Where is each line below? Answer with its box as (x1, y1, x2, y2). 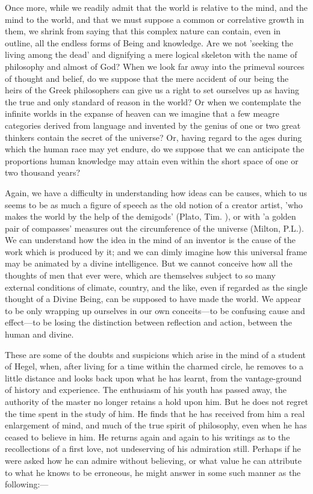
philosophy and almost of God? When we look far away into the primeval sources (5, 60, 305, 72)
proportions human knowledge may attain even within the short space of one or (5, 154, 299, 167)
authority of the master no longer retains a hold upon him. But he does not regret (5, 395, 308, 407)
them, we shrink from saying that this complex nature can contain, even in (5, 25, 281, 37)
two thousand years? (5, 166, 81, 179)
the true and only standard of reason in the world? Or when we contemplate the (5, 95, 301, 108)
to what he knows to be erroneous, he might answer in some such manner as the (5, 466, 301, 478)
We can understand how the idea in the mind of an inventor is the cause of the (5, 233, 296, 246)
